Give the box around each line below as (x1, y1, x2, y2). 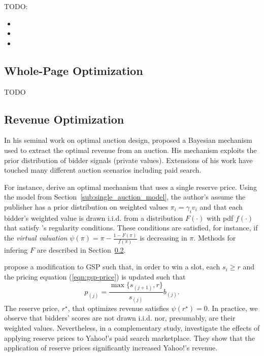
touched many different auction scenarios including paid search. (4, 165, 202, 175)
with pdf (207, 212, 234, 223)
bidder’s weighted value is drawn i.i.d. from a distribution (4, 212, 183, 223)
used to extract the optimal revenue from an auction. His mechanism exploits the (4, 144, 257, 155)
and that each (200, 201, 243, 212)
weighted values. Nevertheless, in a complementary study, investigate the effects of (4, 322, 260, 333)
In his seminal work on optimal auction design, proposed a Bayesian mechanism (4, 135, 252, 145)
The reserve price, (4, 302, 60, 313)
